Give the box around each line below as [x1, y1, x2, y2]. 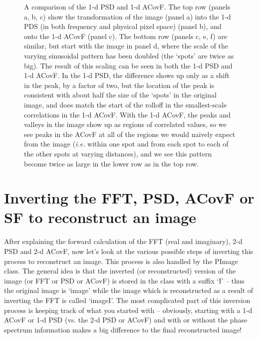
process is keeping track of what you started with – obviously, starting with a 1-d [4, 304, 253, 315]
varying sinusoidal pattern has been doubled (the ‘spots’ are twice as [24, 50, 234, 60]
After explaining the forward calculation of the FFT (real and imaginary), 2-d [4, 236, 243, 246]
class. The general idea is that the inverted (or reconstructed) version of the [4, 265, 236, 276]
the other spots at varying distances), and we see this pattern [24, 148, 212, 158]
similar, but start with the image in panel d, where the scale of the [24, 40, 229, 51]
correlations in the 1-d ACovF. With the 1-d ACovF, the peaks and [24, 109, 231, 119]
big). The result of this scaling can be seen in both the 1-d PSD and [24, 60, 233, 70]
